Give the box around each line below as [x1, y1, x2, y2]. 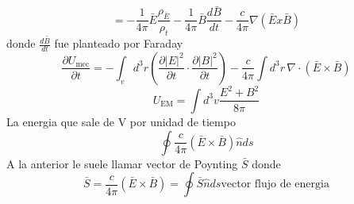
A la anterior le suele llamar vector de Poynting [6, 155, 238, 171]
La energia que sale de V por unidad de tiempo [6, 113, 236, 129]
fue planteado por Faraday [54, 35, 183, 52]
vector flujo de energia [221, 179, 329, 191]
